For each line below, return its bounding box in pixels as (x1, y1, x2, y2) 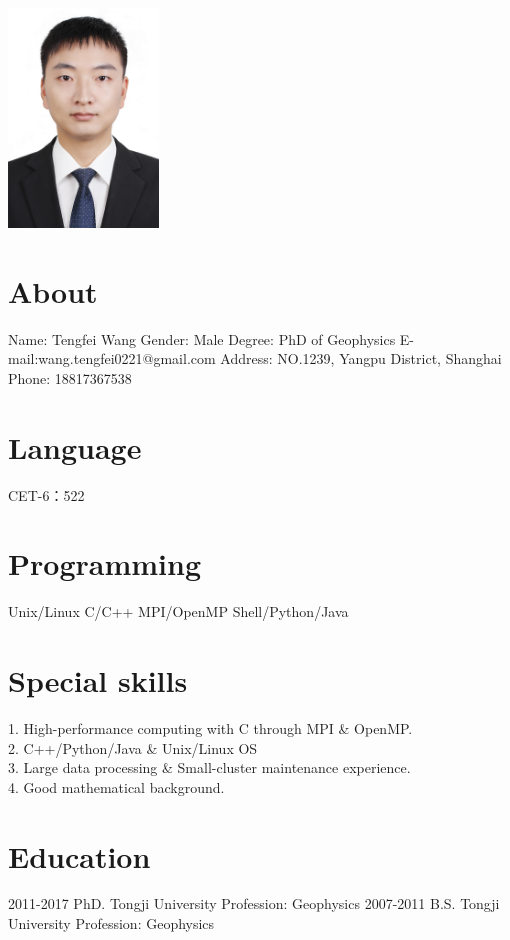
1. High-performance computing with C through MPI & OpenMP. (8, 717, 413, 738)
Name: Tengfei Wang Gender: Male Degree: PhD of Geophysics (8, 328, 396, 349)
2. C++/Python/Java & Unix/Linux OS (8, 737, 258, 758)
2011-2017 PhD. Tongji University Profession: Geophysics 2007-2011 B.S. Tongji (8, 893, 500, 914)
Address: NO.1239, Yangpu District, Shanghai (220, 348, 502, 369)
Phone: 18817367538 (8, 367, 132, 388)
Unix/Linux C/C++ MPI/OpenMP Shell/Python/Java (8, 601, 349, 622)
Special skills (8, 660, 188, 700)
